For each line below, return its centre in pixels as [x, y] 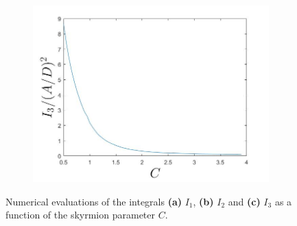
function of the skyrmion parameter [80, 215]
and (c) [244, 201]
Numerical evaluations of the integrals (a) [94, 201]
